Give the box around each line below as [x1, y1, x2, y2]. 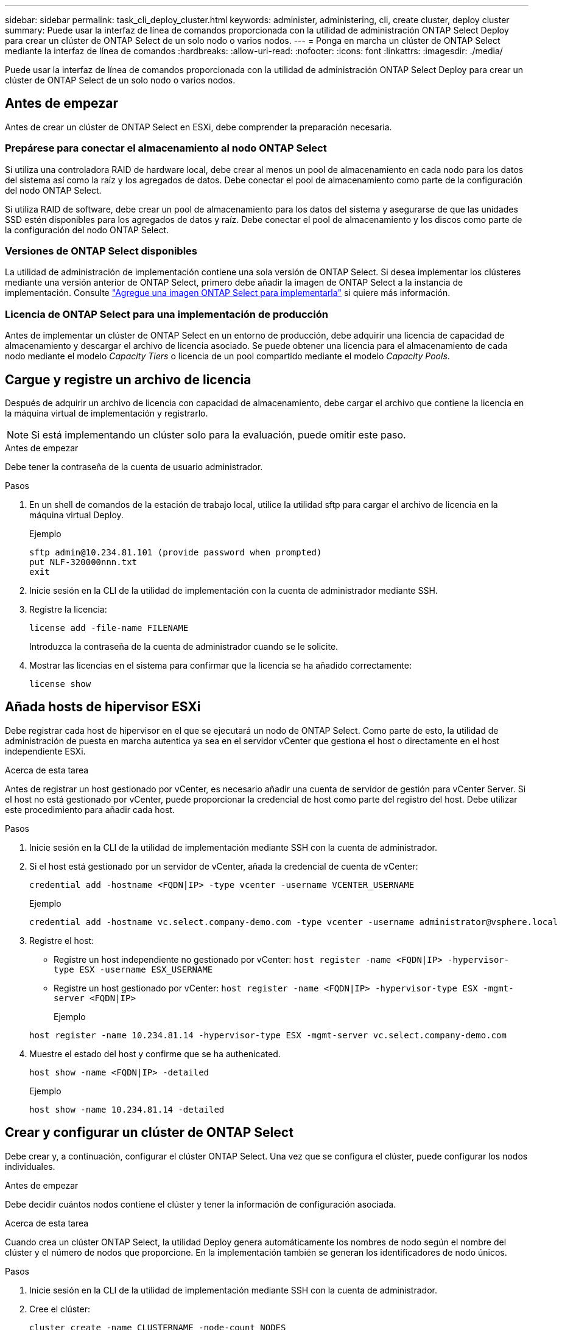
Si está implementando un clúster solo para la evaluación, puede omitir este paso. [31, 428, 406, 441]
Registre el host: [29, 935, 94, 946]
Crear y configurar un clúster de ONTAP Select [5, 1125, 293, 1141]
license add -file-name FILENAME [29, 622, 189, 633]
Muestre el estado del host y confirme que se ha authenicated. [29, 1048, 281, 1059]
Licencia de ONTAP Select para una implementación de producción [5, 308, 328, 320]
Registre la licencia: [29, 603, 107, 614]
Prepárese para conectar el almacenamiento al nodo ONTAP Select [5, 142, 327, 155]
